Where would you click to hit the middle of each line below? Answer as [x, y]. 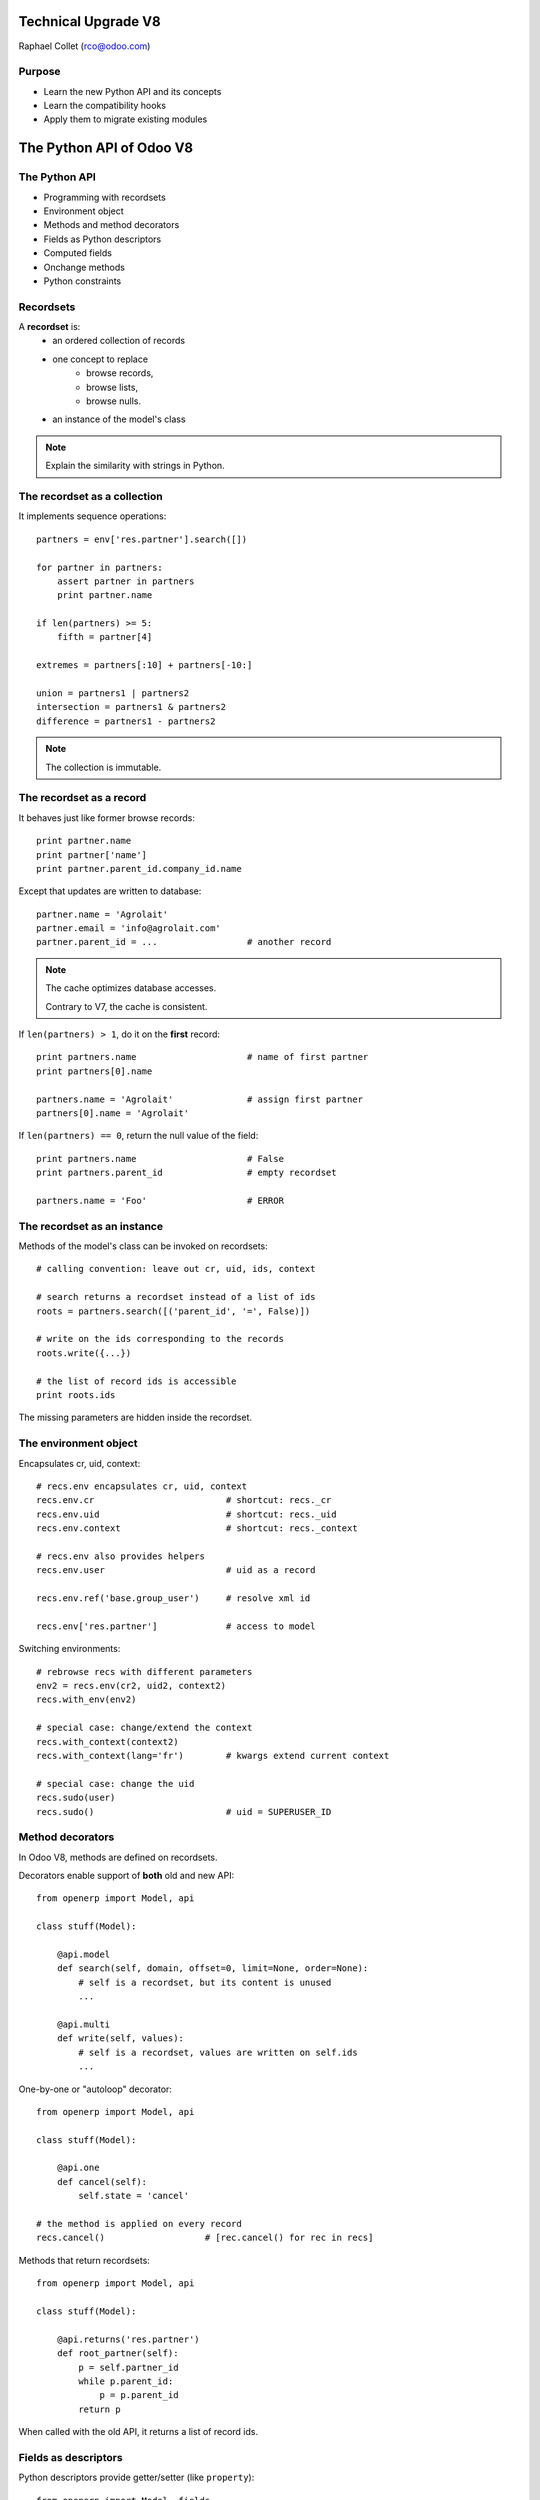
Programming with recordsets [105, 197]
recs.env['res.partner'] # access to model [176, 1626]
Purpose [39, 72]
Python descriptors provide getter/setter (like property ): [136, 2477]
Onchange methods [84, 267]
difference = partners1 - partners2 [126, 721]
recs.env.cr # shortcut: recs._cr [184, 1500]
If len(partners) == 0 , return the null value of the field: [138, 1136]
